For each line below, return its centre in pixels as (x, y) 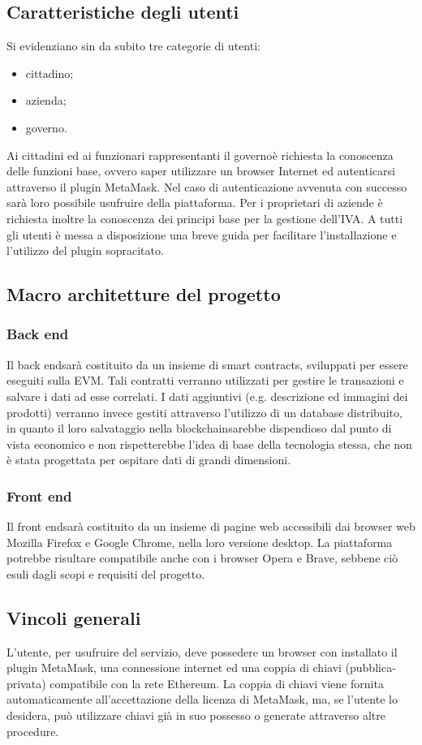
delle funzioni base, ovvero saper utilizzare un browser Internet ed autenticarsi (201, 171)
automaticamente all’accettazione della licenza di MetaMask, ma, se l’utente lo (202, 699)
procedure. (33, 731)
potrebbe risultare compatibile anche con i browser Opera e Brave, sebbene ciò (202, 558)
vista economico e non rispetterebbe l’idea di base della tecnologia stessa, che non (209, 444)
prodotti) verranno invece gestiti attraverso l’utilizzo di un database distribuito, (205, 412)
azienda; (46, 100)
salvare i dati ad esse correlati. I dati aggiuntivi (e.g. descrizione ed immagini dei (207, 396)
